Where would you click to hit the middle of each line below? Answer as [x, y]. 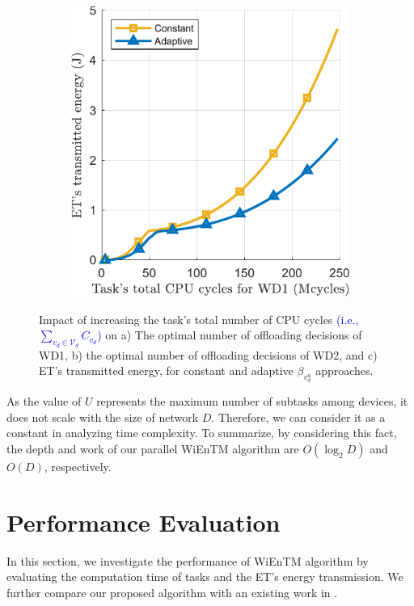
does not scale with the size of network [103, 417]
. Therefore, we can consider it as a [298, 417]
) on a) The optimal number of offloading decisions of [230, 335]
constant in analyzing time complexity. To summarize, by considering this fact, [202, 433]
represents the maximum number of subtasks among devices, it [252, 401]
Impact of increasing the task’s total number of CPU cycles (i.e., [199, 319]
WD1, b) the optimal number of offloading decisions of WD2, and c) [208, 354]
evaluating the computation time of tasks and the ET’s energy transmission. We [205, 577]
